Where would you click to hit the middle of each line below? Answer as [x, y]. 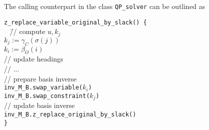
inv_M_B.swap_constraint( [47, 96]
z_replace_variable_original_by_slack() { [76, 22]
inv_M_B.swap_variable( [43, 88]
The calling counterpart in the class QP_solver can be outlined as [105, 6]
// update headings [34, 59]
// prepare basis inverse [40, 78]
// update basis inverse [39, 105]
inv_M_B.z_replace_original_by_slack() [70, 114]
